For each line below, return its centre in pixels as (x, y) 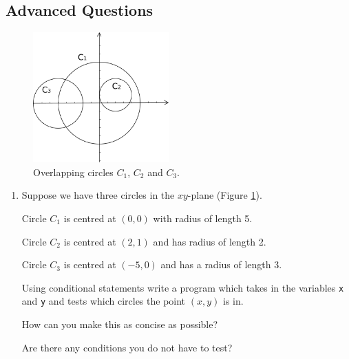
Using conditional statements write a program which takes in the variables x (183, 287)
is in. (233, 301)
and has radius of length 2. (210, 241)
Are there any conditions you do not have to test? (127, 347)
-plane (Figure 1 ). (225, 195)
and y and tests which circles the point (104, 301)
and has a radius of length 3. (221, 264)
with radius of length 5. (203, 218)
